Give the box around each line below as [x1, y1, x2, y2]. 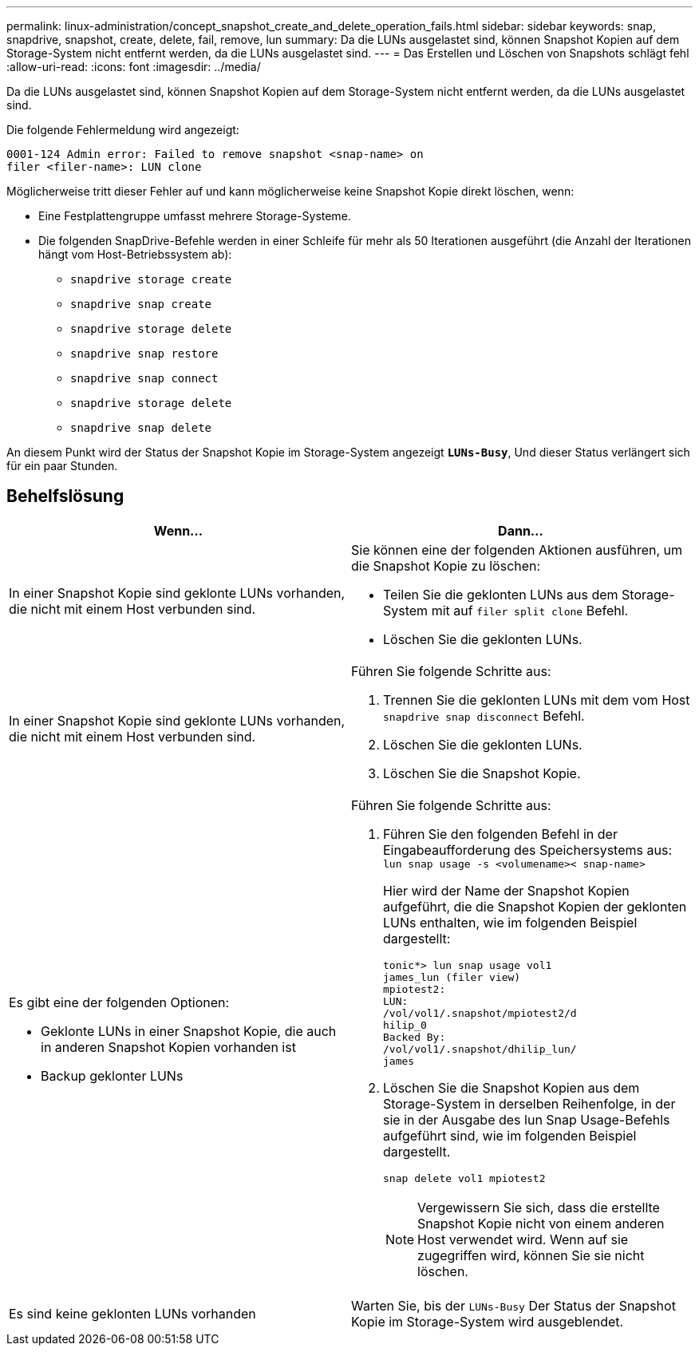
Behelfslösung [6, 486, 124, 507]
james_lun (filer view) [383, 971, 521, 983]
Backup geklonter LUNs [41, 1068, 184, 1085]
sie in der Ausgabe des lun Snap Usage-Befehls [383, 1111, 670, 1128]
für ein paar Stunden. [6, 459, 118, 472]
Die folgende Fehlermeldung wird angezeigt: [6, 123, 239, 136]
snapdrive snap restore [70, 347, 219, 360]
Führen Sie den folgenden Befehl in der [383, 825, 618, 842]
